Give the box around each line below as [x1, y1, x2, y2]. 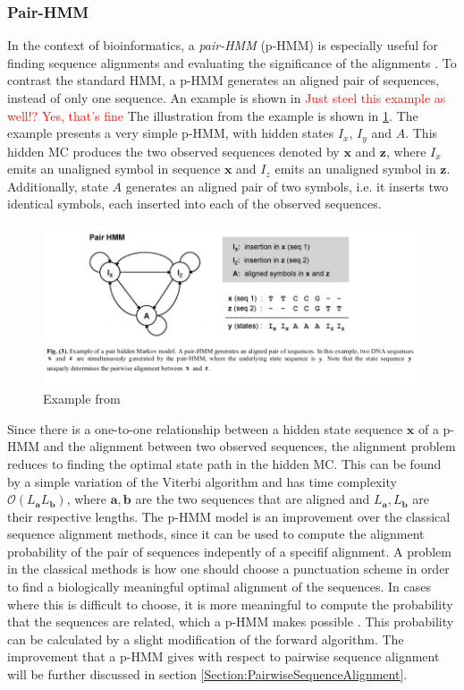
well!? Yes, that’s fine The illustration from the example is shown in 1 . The [7, 106, 418, 124]
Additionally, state [7, 176, 108, 195]
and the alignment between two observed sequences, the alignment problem [43, 437, 456, 456]
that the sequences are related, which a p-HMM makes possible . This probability [7, 612, 454, 631]
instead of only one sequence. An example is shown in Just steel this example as [7, 89, 446, 106]
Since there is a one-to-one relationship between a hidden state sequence [7, 419, 403, 438]
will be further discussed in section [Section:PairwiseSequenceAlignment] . [7, 665, 408, 684]
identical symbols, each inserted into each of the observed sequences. [7, 194, 382, 213]
